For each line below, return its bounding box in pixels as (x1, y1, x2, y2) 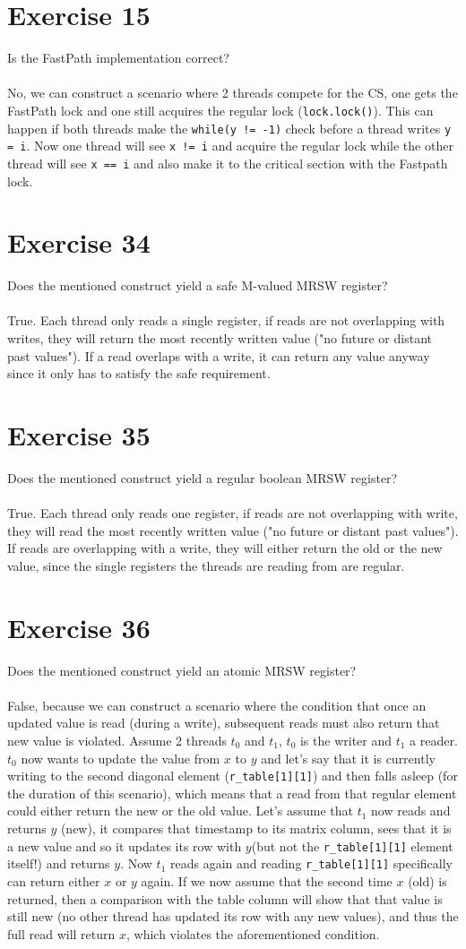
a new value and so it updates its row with (7, 836, 242, 855)
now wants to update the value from (21, 748, 220, 767)
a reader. (410, 731, 458, 749)
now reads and (371, 801, 451, 820)
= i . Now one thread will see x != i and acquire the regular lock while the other (7, 136, 453, 155)
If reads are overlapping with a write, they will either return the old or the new (7, 539, 443, 557)
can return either (7, 871, 100, 890)
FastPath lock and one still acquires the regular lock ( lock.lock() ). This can (7, 100, 434, 119)
